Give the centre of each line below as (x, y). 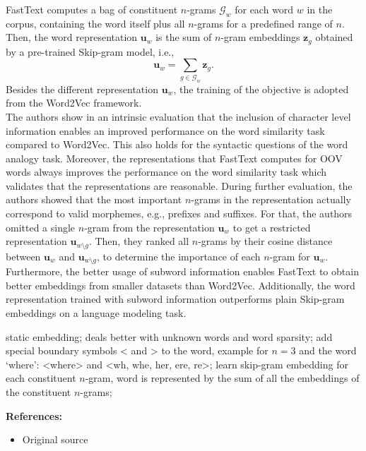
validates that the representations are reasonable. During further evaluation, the (179, 185)
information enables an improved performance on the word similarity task (165, 130)
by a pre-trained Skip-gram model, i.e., (90, 51)
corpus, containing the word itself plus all (95, 23)
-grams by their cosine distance (265, 241)
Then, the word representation (72, 37)
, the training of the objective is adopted (261, 89)
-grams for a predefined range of (263, 23)
